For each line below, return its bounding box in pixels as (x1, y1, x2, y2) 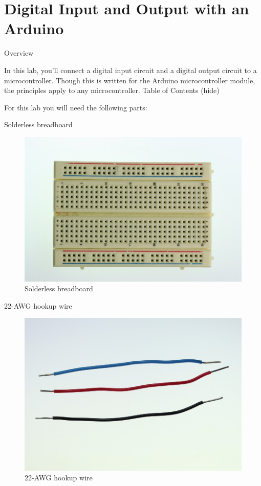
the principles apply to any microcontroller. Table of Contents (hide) (4, 85, 220, 96)
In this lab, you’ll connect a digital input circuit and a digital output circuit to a (4, 64, 257, 75)
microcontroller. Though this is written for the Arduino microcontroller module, (4, 75, 255, 85)
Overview (4, 48, 34, 58)
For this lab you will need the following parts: (4, 102, 147, 112)
